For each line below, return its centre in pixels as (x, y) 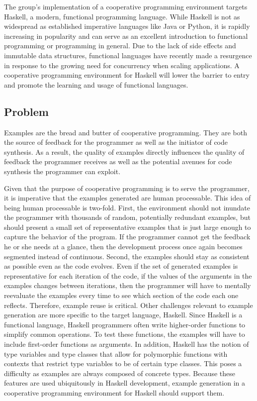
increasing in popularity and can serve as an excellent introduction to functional (126, 36)
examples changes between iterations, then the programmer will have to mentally (128, 285)
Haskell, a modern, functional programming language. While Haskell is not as (122, 16)
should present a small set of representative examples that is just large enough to (128, 227)
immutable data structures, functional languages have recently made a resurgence (128, 55)
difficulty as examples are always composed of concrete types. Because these (120, 373)
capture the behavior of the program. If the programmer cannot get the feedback (127, 237)
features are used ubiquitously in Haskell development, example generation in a (125, 383)
